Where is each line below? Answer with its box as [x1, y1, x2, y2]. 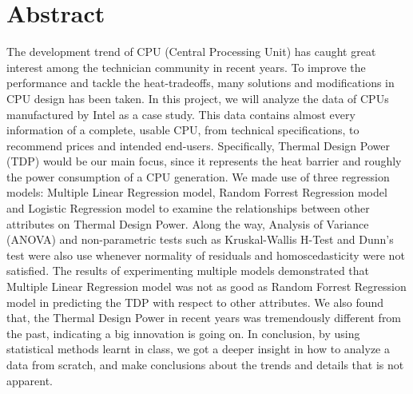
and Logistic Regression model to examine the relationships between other [6, 200, 370, 217]
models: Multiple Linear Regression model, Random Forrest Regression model [6, 184, 387, 201]
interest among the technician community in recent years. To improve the [6, 58, 366, 75]
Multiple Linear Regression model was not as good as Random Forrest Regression [6, 278, 407, 295]
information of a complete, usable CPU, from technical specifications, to [6, 121, 359, 138]
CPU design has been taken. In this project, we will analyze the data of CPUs [6, 90, 389, 106]
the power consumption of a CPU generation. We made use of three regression [6, 168, 390, 185]
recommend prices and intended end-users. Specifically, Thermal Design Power [6, 137, 390, 153]
